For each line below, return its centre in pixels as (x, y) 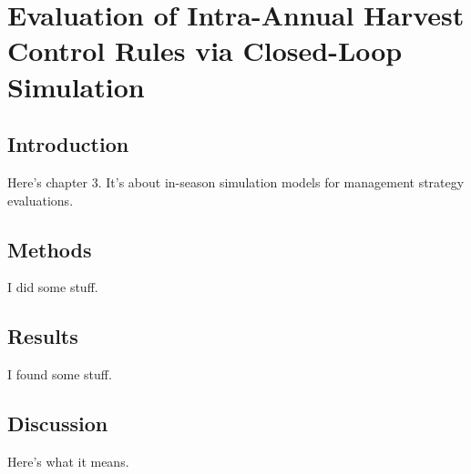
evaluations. (41, 200)
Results (43, 336)
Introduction (68, 144)
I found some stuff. (60, 374)
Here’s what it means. (68, 461)
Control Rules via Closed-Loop (205, 50)
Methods (50, 249)
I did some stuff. (53, 287)
